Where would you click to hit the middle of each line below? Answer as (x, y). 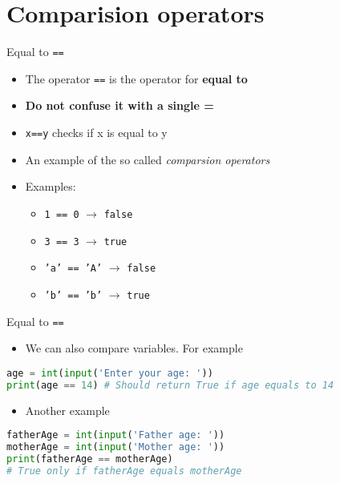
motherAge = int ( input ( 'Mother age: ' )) (116, 447)
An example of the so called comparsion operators (148, 159)
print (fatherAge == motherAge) (90, 459)
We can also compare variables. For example (134, 348)
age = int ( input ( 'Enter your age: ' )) (110, 373)
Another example (67, 410)
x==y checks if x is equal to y (96, 133)
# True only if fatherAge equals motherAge (124, 471)
